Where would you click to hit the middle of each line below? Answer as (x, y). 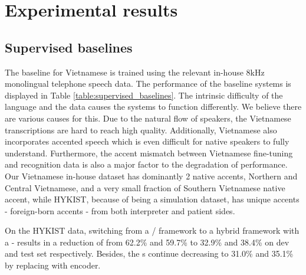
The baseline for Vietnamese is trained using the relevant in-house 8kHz (135, 72)
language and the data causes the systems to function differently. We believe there (153, 107)
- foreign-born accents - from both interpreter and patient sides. (120, 210)
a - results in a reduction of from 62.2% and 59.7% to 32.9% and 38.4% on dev (147, 242)
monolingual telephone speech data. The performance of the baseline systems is (148, 84)
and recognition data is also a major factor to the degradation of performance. (146, 164)
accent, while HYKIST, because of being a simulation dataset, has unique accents (152, 199)
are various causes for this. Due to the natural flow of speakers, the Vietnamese (148, 118)
